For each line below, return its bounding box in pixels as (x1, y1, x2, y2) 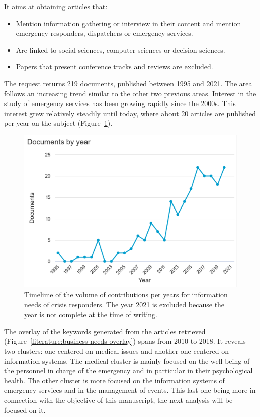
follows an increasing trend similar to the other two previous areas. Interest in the (4, 88, 256, 98)
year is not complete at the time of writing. (24, 309, 157, 320)
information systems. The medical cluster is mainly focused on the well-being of (4, 355, 250, 366)
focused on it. (4, 404, 46, 415)
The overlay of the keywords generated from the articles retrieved (4, 326, 206, 336)
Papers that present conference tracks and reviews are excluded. (16, 61, 213, 72)
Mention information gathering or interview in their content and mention (16, 18, 241, 28)
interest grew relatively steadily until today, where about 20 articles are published (4, 108, 256, 118)
